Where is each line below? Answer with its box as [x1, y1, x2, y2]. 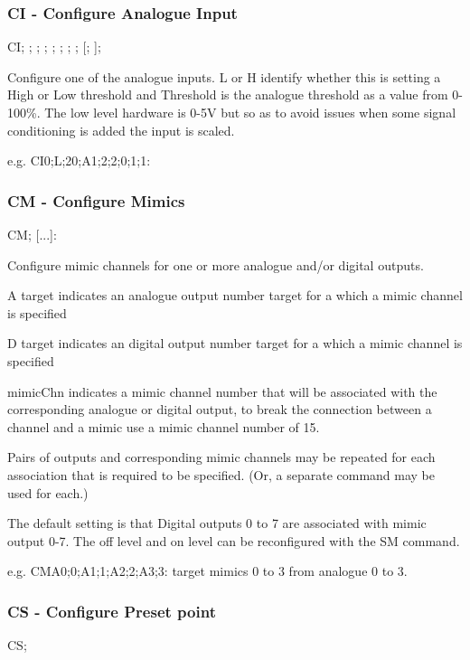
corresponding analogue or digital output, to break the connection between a [7, 400, 432, 419]
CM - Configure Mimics [7, 189, 185, 212]
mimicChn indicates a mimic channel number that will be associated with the [7, 382, 437, 401]
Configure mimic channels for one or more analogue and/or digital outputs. [7, 255, 424, 274]
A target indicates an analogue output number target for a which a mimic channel [7, 286, 463, 305]
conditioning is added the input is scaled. [7, 120, 235, 139]
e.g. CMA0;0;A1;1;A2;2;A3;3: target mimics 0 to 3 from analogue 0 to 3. [7, 561, 408, 580]
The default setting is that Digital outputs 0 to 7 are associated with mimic [7, 514, 427, 533]
